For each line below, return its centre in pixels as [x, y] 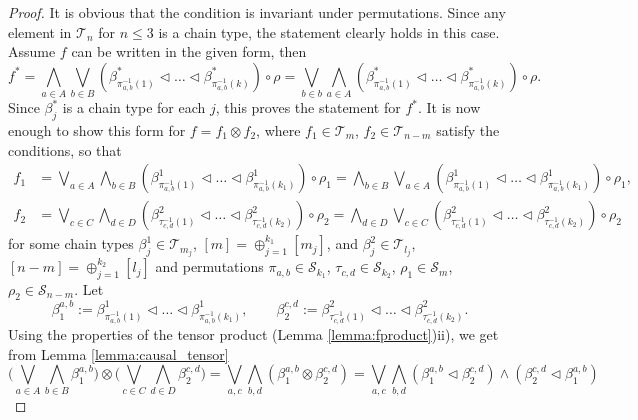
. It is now [449, 107]
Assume [32, 51]
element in [40, 31]
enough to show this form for [97, 129]
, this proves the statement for [308, 107]
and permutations [209, 266]
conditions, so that [65, 149]
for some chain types [71, 243]
